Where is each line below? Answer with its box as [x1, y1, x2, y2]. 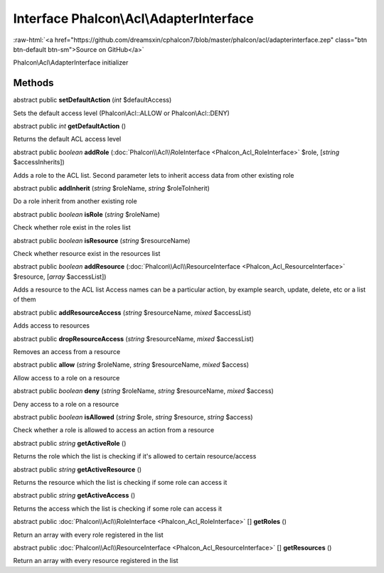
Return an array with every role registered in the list [13, 530, 164, 539]
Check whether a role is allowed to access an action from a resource [13, 426, 215, 434]
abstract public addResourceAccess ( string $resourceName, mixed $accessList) [13, 308, 252, 316]
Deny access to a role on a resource [13, 400, 119, 408]
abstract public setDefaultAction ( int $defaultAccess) [13, 96, 172, 105]
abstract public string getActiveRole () [13, 439, 127, 447]
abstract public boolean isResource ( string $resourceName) [13, 236, 191, 245]
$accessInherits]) [13, 158, 65, 166]
